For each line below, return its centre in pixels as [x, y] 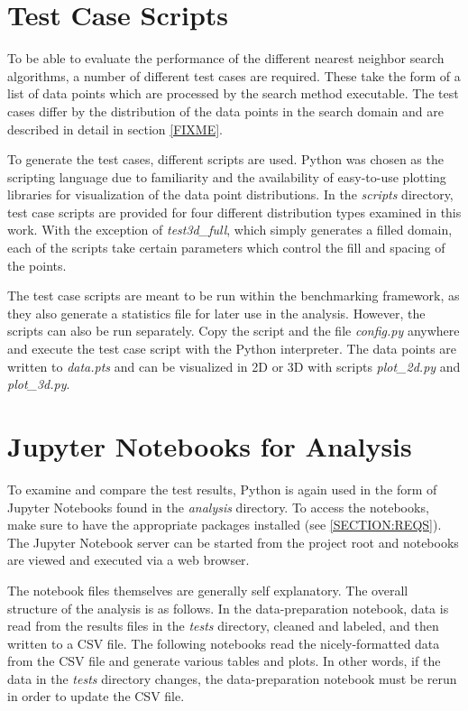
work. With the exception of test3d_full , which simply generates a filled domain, [230, 230]
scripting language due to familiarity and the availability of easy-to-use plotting [227, 176]
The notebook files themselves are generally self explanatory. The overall [208, 590]
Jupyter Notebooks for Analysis [210, 446]
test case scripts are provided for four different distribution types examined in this [234, 212]
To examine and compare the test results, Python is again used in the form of [222, 489]
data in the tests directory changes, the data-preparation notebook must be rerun [232, 678]
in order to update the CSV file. [96, 696]
